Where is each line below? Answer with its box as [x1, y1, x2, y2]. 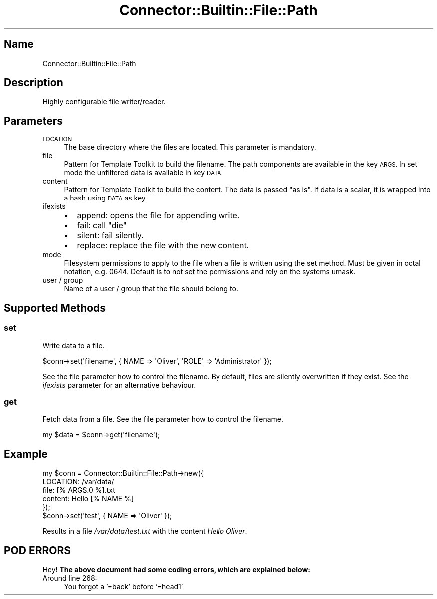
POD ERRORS [4, 544, 71, 557]
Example [4, 447, 48, 460]
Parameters [4, 114, 63, 127]
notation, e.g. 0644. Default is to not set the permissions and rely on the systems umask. [64, 267, 356, 276]
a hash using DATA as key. [64, 194, 148, 202]
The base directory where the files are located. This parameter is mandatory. [64, 143, 316, 152]
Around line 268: [42, 573, 97, 582]
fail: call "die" [77, 220, 127, 231]
